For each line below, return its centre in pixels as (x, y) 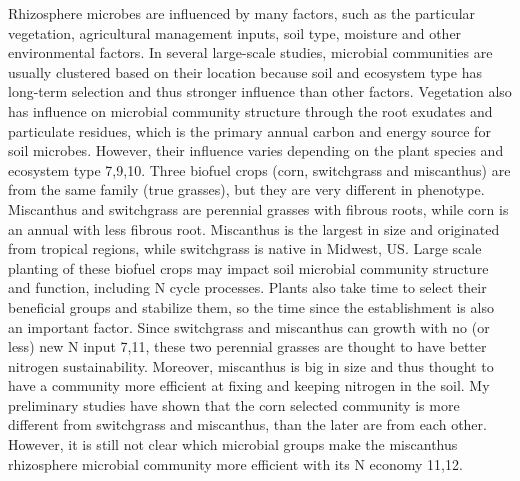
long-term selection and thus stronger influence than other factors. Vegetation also (260, 91)
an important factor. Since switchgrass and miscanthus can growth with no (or (249, 326)
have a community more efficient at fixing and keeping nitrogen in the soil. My (249, 385)
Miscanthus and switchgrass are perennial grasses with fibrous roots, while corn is (258, 208)
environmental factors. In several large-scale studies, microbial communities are (250, 52)
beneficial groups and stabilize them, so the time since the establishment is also (251, 306)
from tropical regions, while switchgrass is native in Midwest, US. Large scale (245, 248)
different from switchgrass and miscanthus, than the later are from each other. (247, 424)
